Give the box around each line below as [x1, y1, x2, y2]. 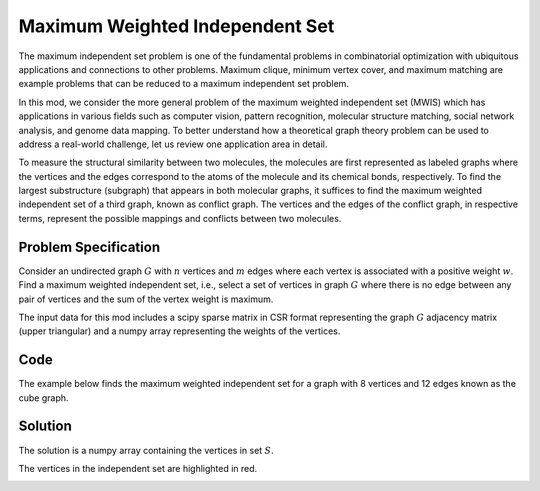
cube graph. [18, 391, 69, 404]
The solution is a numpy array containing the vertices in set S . [18, 444, 274, 456]
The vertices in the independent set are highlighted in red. [18, 462, 258, 474]
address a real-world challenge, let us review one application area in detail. [18, 138, 328, 150]
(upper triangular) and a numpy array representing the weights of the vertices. [18, 325, 341, 337]
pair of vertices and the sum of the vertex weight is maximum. [18, 293, 274, 305]
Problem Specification [18, 238, 160, 255]
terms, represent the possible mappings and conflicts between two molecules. [18, 212, 342, 224]
